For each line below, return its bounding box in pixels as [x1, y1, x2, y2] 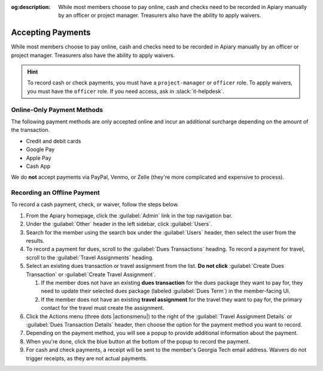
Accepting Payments [11, 28, 91, 38]
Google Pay [26, 146, 55, 153]
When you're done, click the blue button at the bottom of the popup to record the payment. [26, 337, 251, 345]
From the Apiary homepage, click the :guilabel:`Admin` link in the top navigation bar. [26, 212, 233, 219]
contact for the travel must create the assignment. [41, 304, 164, 312]
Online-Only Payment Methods [11, 105, 103, 114]
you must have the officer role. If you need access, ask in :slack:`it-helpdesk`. [27, 88, 224, 95]
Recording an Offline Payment [11, 189, 100, 197]
